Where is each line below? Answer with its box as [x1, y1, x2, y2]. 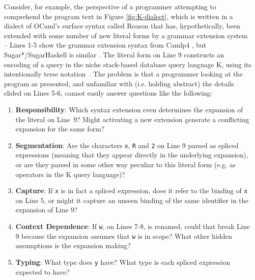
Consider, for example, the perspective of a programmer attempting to [4, 1, 216, 11]
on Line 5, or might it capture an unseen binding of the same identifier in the [15, 195, 249, 205]
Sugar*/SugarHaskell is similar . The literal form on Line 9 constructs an [4, 49, 225, 59]
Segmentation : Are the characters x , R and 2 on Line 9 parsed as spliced [15, 140, 239, 150]
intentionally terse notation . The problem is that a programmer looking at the [4, 69, 243, 79]
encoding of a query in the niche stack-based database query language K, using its [4, 59, 252, 69]
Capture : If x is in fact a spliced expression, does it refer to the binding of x [15, 185, 248, 196]
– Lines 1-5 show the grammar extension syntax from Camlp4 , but [4, 40, 207, 50]
